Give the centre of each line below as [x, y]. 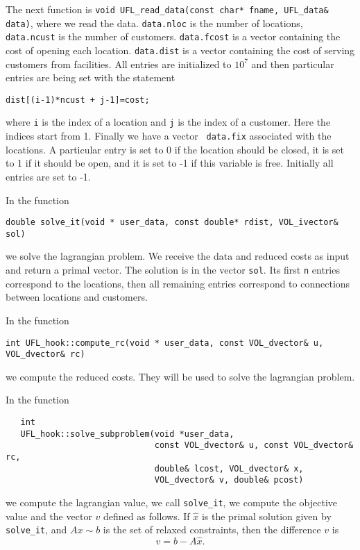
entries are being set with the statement [91, 77]
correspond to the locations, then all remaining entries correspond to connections [178, 283]
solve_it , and [36, 530]
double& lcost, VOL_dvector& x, [229, 468]
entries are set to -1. [48, 176]
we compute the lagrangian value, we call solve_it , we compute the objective [172, 502]
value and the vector [49, 516]
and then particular [293, 64]
